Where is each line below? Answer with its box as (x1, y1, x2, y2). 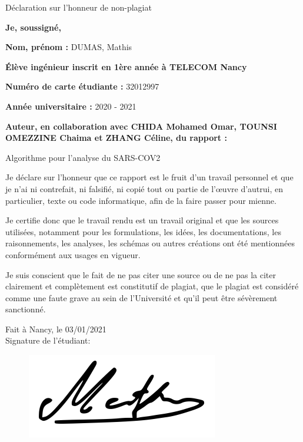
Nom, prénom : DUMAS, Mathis (5, 41, 132, 53)
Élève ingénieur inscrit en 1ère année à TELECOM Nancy (5, 60, 247, 72)
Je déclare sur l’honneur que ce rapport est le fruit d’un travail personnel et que (5, 171, 294, 183)
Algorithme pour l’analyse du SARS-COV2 (5, 151, 161, 163)
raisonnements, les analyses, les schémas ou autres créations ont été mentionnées (5, 237, 295, 249)
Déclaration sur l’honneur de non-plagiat (5, 1, 152, 13)
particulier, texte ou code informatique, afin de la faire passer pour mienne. (5, 194, 277, 206)
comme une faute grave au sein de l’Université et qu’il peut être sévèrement (5, 291, 278, 304)
